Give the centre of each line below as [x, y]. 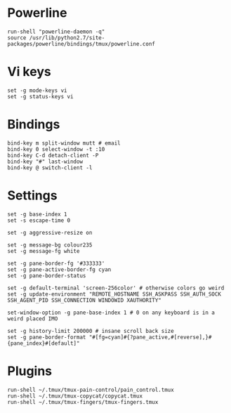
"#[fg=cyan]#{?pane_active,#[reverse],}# [150, 337]
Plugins [30, 371]
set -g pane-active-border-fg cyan [59, 269]
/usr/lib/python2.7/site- [67, 38]
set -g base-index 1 [38, 214]
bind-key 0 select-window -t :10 [56, 149]
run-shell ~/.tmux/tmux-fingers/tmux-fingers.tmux [83, 402]
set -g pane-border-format [47, 337]
